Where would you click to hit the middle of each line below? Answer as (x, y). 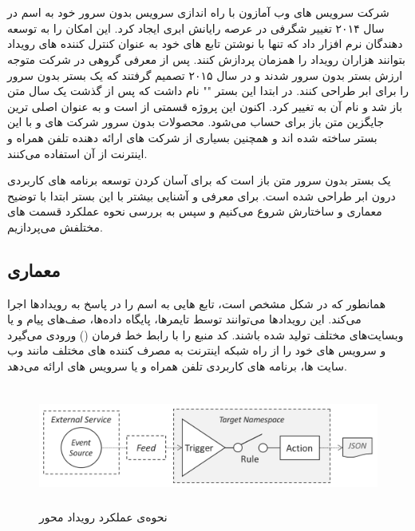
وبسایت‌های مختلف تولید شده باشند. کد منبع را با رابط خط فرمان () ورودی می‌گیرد (206, 334)
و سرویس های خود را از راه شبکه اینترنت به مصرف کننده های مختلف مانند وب (197, 350)
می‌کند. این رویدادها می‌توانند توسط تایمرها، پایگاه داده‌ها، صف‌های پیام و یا (184, 319)
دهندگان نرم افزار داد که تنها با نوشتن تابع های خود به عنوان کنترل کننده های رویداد (205, 44)
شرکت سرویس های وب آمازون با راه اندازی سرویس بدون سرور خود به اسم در (198, 12)
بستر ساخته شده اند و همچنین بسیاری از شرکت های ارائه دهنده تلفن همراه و (192, 137)
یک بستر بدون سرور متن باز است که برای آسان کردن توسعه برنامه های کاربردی (199, 180)
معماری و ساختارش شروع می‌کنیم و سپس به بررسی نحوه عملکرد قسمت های (195, 211)
